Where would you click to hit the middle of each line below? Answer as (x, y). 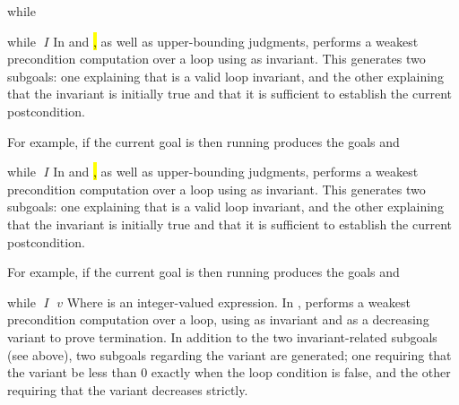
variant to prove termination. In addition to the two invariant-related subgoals (222, 336)
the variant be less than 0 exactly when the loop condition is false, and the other (229, 372)
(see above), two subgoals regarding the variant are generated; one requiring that (229, 354)
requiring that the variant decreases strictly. (128, 389)
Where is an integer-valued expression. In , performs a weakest (238, 302)
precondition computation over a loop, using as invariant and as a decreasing (218, 319)
